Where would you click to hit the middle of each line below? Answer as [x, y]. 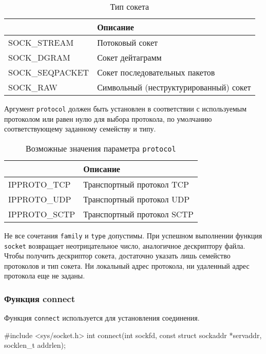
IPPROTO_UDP [40, 199]
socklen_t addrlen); [35, 345]
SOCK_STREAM [41, 42]
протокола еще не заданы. [45, 276]
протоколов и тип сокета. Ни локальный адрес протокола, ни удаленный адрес [127, 265]
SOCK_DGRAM [39, 57]
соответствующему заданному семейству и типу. [80, 129]
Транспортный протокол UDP [137, 199]
